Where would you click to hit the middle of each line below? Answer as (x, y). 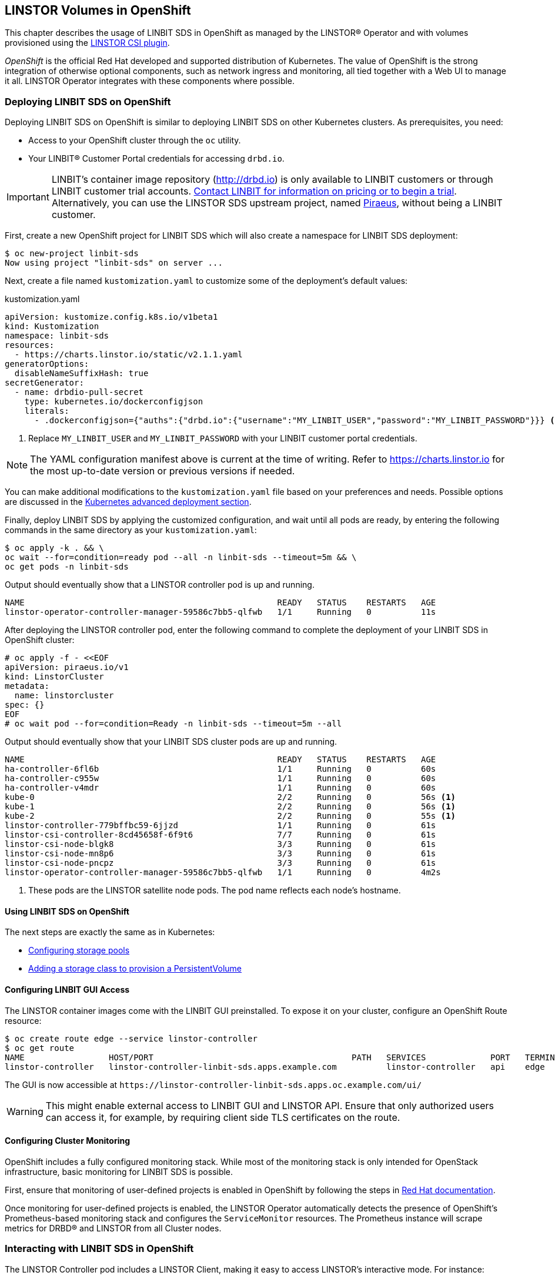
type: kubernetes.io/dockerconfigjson (114, 402)
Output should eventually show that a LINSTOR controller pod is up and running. (160, 585)
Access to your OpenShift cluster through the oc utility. (135, 140)
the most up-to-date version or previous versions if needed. (163, 471)
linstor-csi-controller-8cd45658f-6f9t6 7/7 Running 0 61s (220, 835)
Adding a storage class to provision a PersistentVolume (135, 969)
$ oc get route (40, 1048)
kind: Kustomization (52, 327)
